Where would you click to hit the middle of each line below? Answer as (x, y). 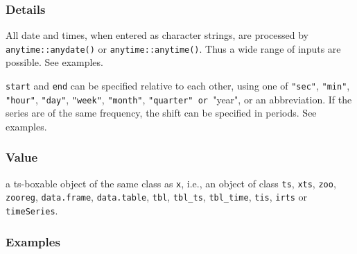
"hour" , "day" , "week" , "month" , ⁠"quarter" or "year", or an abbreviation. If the (179, 99)
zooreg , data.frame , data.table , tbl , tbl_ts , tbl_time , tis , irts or (157, 197)
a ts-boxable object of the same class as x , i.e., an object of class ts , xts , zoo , (171, 183)
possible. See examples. (54, 62)
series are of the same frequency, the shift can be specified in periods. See (161, 113)
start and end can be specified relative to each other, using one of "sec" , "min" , (178, 86)
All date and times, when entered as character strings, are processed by (157, 35)
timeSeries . (32, 211)
